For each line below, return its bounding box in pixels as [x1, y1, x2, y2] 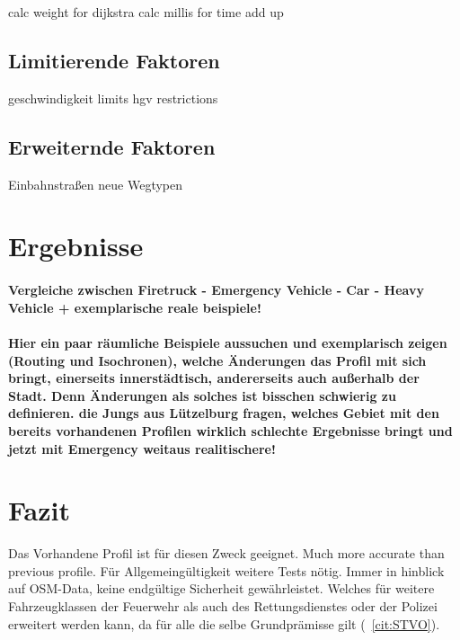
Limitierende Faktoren [8, 46, 220, 74]
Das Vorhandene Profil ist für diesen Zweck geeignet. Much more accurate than [8, 544, 445, 563]
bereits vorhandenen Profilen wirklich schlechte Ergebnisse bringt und [8, 421, 453, 440]
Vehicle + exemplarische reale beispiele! [8, 298, 261, 316]
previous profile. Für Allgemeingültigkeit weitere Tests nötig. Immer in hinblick [8, 561, 445, 580]
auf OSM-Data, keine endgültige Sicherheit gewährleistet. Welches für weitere [8, 579, 435, 598]
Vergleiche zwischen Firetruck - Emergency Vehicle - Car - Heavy [8, 280, 424, 299]
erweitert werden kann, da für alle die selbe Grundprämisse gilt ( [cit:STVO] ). [8, 614, 440, 633]
